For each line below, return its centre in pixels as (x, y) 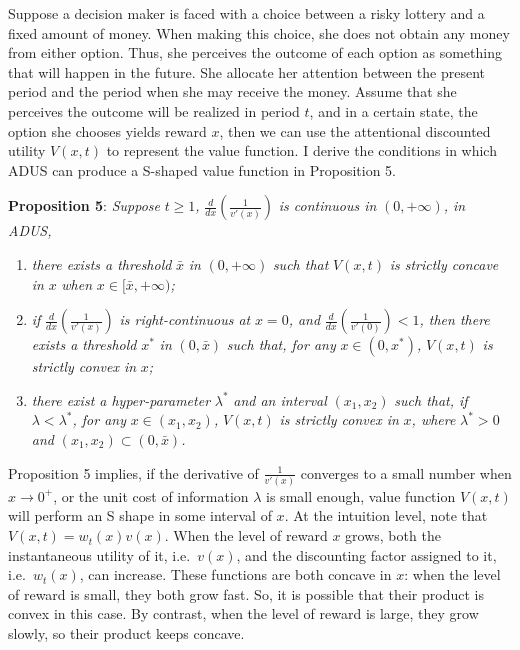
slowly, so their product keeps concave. (126, 633)
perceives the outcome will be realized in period (154, 110)
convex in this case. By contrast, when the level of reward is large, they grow (243, 613)
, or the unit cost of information (151, 495)
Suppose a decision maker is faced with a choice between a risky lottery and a (246, 13)
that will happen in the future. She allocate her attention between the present (246, 71)
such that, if (431, 399)
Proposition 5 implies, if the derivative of (133, 472)
